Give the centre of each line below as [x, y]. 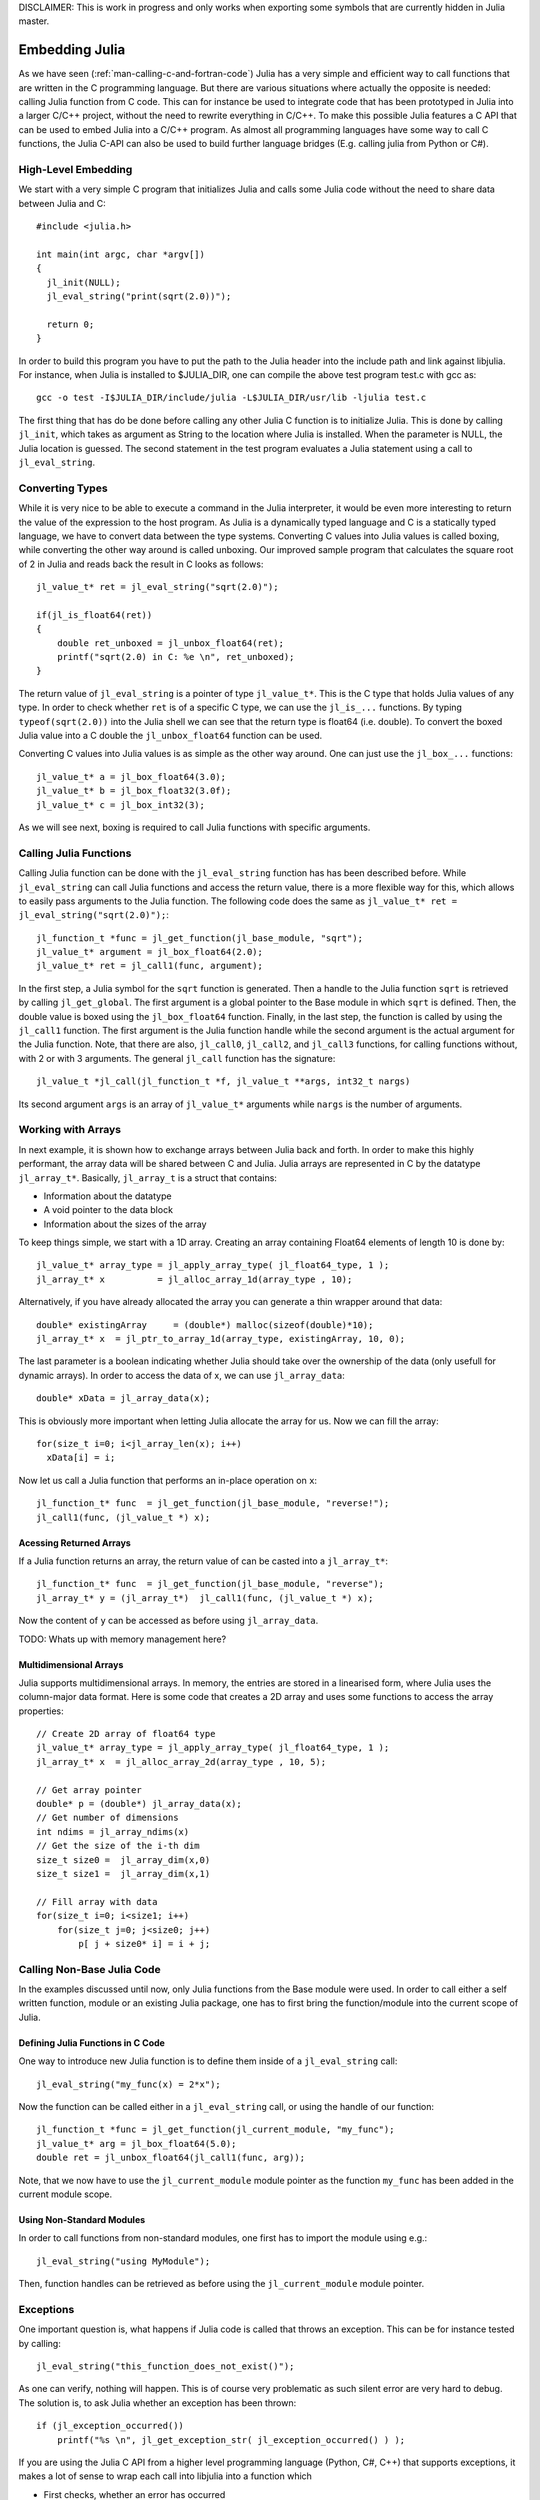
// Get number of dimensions [107, 1818]
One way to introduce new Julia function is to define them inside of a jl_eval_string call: [208, 2061]
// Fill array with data [97, 1901]
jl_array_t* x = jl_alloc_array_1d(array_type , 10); [194, 1279]
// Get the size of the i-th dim [118, 1846]
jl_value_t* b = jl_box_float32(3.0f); [134, 791]
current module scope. [65, 2194]
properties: [41, 1711]
